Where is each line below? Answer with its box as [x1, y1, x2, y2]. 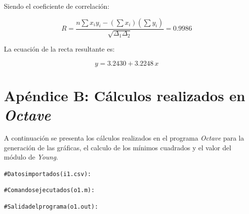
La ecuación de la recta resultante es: [4, 44, 115, 54]
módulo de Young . [4, 152, 58, 162]
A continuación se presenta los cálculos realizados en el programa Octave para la [4, 132, 244, 143]
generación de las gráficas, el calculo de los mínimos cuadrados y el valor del [4, 142, 231, 152]
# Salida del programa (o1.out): [4, 203, 98, 211]
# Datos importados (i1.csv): [4, 170, 91, 178]
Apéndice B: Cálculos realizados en [4, 85, 246, 105]
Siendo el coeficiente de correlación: [4, 1, 110, 11]
